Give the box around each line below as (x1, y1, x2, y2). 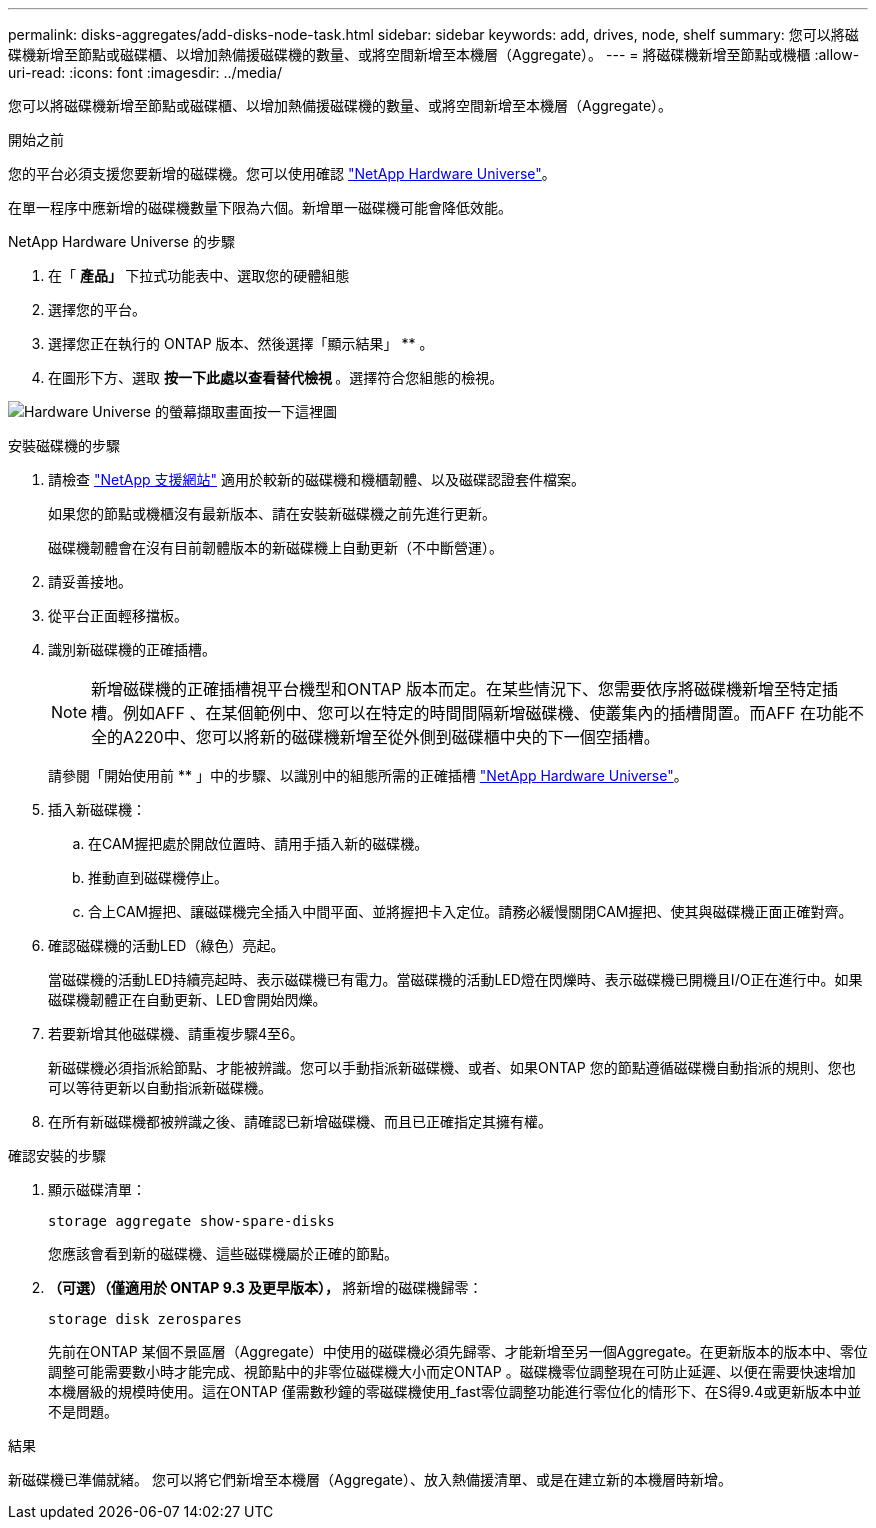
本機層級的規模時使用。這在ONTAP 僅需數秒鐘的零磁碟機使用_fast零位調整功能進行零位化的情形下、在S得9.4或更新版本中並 (48, 1383, 862, 1400)
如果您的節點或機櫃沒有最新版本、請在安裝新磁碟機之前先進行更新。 (48, 505, 496, 522)
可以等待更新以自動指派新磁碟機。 (48, 1079, 272, 1096)
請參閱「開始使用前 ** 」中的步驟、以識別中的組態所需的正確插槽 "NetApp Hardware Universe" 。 (48, 767, 688, 784)
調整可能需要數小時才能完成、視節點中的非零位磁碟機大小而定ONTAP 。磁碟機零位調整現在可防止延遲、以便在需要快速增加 (48, 1363, 856, 1380)
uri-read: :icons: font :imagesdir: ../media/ (8, 64, 282, 81)
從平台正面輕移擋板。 (48, 607, 188, 624)
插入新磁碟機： (48, 801, 146, 818)
